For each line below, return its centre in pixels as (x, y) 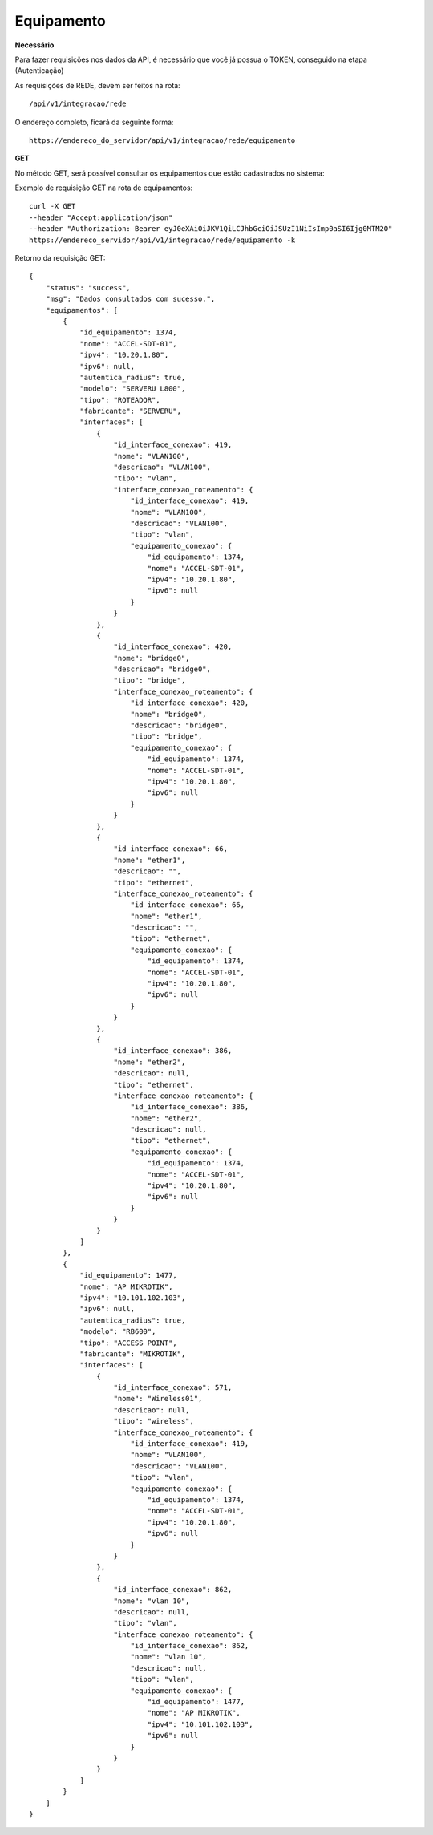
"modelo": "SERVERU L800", (133, 389)
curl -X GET (53, 206)
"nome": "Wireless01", (158, 1399)
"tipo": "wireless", (154, 1421)
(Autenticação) (39, 71)
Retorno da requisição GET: (60, 258)
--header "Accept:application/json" (101, 217)
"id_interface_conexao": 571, (173, 1388)
